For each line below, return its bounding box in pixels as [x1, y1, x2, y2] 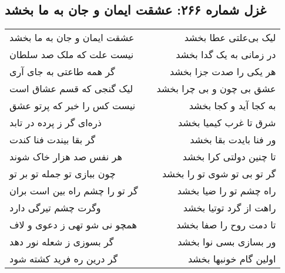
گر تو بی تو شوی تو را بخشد [162, 167, 276, 181]
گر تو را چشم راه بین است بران [9, 184, 138, 198]
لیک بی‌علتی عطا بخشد [184, 31, 276, 45]
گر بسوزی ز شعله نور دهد [9, 235, 114, 249]
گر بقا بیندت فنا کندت [9, 133, 96, 147]
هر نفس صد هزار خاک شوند [9, 150, 122, 164]
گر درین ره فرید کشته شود [9, 252, 118, 266]
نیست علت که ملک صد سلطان [9, 48, 134, 62]
